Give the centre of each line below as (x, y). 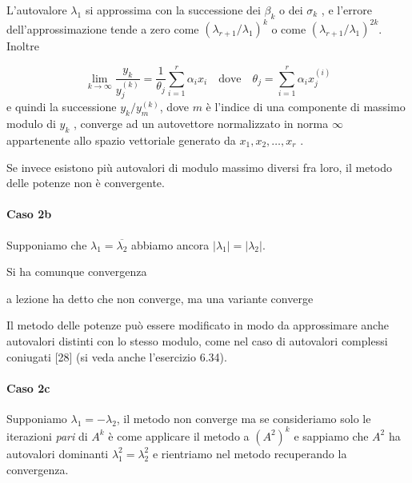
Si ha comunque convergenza (77, 271)
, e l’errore (346, 10)
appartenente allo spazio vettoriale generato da (121, 140)
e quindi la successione (62, 107)
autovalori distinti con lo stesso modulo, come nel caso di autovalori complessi (197, 340)
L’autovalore (37, 10)
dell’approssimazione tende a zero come (103, 28)
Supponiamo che (47, 244)
